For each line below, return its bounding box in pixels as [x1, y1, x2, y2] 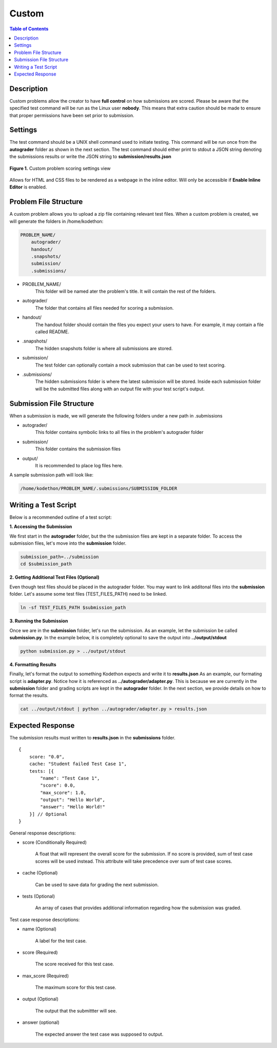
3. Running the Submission [9, 618, 68, 624]
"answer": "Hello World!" [40, 804, 105, 810]
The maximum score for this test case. [35, 984, 116, 990]
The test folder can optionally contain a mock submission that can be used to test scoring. [35, 362, 226, 368]
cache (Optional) [22, 870, 58, 876]
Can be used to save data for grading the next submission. [35, 881, 159, 888]
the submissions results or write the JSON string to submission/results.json [9, 154, 172, 160]
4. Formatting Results [9, 661, 56, 668]
